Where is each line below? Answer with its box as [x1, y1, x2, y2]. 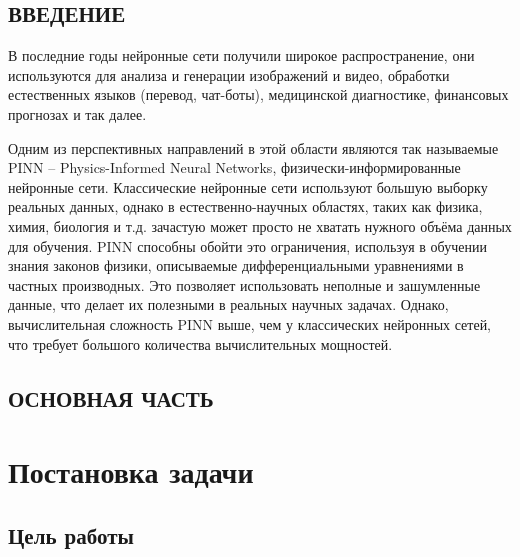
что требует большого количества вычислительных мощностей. [8, 333, 393, 354]
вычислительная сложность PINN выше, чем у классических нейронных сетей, [8, 313, 492, 334]
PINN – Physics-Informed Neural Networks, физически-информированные [8, 157, 461, 178]
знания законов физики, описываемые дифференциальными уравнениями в [8, 255, 464, 276]
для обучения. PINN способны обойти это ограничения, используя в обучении [8, 235, 487, 256]
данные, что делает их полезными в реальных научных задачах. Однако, [8, 294, 449, 315]
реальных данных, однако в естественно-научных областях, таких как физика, [8, 196, 483, 217]
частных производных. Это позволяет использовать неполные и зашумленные [8, 274, 481, 295]
